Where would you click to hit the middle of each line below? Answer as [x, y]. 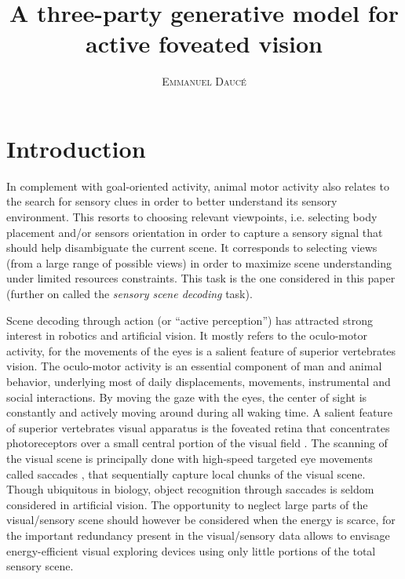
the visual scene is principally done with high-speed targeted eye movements [190, 458]
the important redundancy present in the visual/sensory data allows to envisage [198, 535]
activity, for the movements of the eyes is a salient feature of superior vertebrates [201, 350]
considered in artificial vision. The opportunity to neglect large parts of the [187, 504]
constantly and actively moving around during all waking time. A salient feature [199, 412]
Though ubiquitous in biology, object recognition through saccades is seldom [190, 489]
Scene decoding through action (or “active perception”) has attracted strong [190, 320]
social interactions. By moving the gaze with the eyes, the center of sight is [187, 397]
